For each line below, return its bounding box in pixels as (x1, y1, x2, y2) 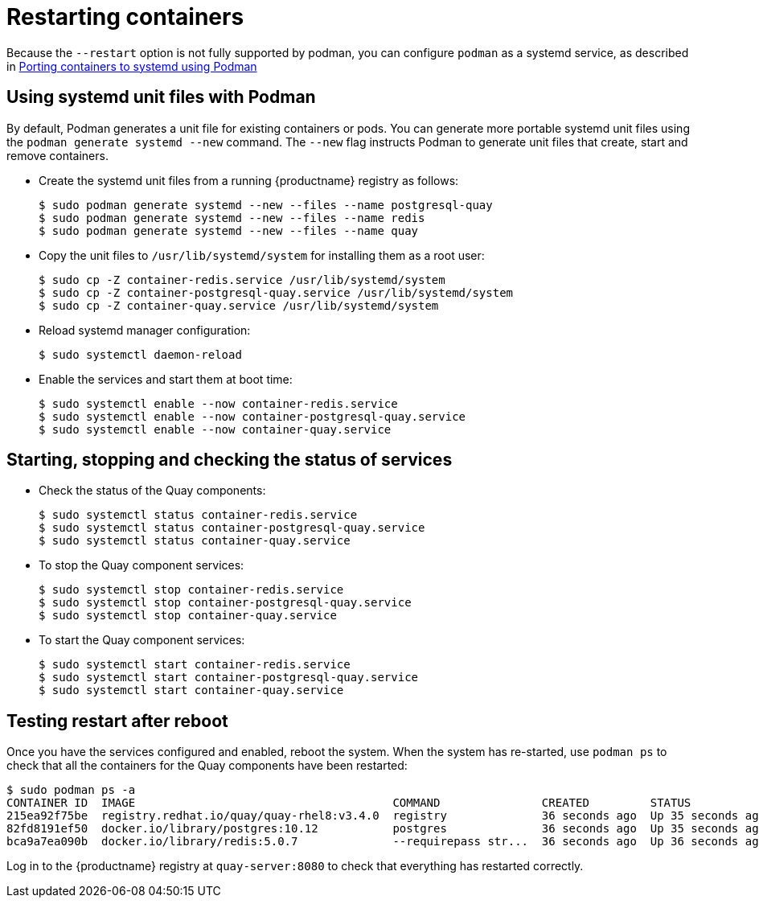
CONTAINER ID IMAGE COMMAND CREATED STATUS (6, 796, 691, 810)
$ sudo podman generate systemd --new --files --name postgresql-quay (39, 198, 493, 212)
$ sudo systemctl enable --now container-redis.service (39, 397, 398, 410)
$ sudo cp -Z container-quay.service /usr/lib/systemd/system (39, 298, 439, 312)
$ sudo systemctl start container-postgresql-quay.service (39, 671, 419, 684)
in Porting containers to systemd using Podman (6, 59, 257, 73)
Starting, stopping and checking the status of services (6, 450, 453, 470)
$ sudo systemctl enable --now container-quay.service (39, 422, 392, 436)
